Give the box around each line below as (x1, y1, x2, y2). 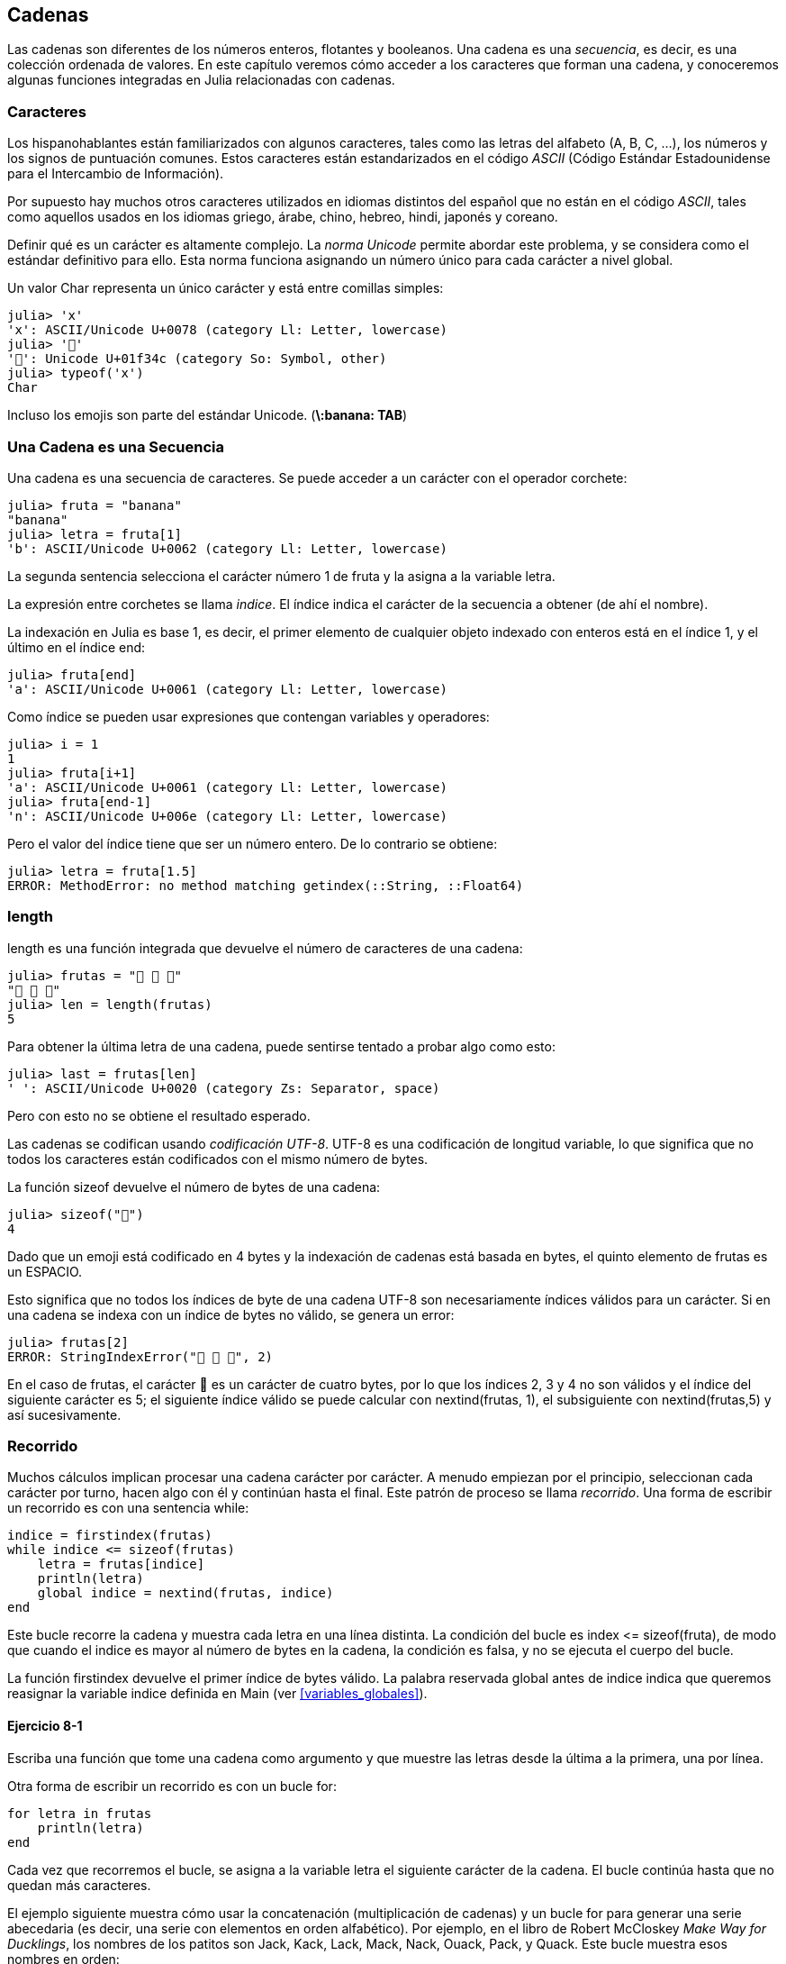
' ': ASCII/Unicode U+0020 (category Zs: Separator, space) (7, 1080, 440, 1096)
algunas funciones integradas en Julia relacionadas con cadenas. (7, 72, 395, 88)
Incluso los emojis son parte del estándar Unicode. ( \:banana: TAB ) (7, 407, 408, 423)
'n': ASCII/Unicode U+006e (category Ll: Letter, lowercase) (7, 808, 447, 823)
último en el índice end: (7, 639, 146, 655)
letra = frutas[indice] (37, 1557, 205, 1572)
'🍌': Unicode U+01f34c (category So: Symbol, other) (7, 351, 387, 367)
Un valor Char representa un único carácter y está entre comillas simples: (7, 280, 444, 296)
